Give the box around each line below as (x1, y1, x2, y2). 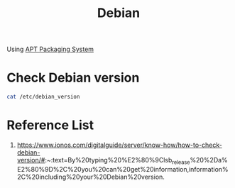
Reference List (6, 117, 94, 133)
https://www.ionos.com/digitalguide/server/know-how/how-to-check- (16, 140, 223, 149)
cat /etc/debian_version (6, 94, 80, 101)
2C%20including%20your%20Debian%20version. (16, 172, 165, 181)
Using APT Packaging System (6, 45, 94, 54)
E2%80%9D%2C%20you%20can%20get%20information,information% (16, 165, 229, 173)
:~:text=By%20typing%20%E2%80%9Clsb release (45, 155, 190, 166)
